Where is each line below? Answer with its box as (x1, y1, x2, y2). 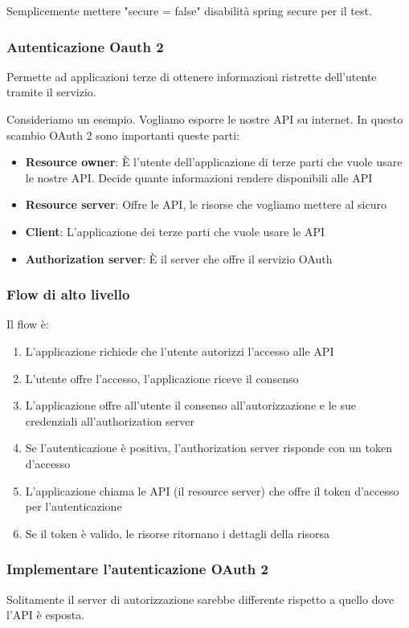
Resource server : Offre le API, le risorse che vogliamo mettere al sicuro (25, 196, 387, 213)
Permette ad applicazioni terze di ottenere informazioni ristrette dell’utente (6, 67, 377, 84)
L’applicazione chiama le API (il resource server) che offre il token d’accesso (25, 482, 399, 499)
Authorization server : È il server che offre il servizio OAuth (25, 250, 333, 267)
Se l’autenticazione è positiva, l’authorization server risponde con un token (25, 439, 392, 456)
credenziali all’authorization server (25, 412, 195, 429)
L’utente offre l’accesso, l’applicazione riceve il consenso (25, 369, 299, 386)
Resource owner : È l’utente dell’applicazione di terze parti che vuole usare (25, 153, 403, 170)
